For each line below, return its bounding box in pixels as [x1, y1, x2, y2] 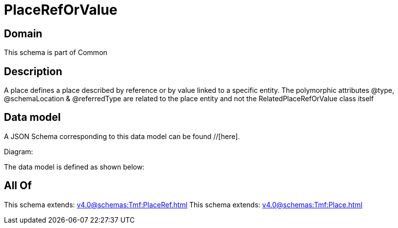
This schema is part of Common [4, 48, 107, 57]
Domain [4, 27, 43, 40]
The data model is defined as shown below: [4, 162, 145, 171]
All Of [4, 179, 32, 192]
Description [4, 65, 62, 78]
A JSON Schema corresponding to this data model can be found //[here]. [4, 132, 240, 141]
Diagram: [4, 147, 33, 156]
